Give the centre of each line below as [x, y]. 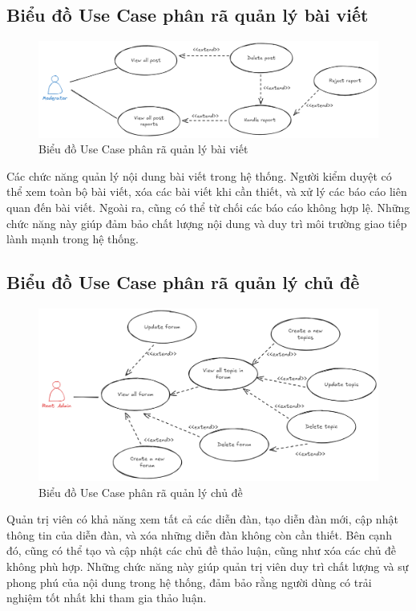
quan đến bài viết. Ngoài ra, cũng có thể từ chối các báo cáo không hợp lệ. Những [208, 208]
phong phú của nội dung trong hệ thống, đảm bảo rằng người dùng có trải [189, 582]
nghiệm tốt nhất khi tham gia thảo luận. [107, 598]
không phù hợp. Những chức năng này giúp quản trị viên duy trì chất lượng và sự [208, 566]
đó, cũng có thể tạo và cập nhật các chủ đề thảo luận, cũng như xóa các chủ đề [202, 550]
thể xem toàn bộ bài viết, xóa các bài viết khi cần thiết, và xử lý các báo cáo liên [207, 191]
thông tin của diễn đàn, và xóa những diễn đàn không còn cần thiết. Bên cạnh [199, 534]
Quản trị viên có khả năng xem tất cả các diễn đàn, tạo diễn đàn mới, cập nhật [202, 519]
